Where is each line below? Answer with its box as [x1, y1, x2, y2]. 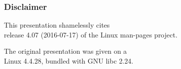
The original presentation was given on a [4, 46, 127, 56]
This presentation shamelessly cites [4, 20, 110, 30]
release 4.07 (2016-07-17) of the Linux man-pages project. [4, 29, 178, 39]
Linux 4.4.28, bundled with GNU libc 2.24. [4, 56, 134, 66]
